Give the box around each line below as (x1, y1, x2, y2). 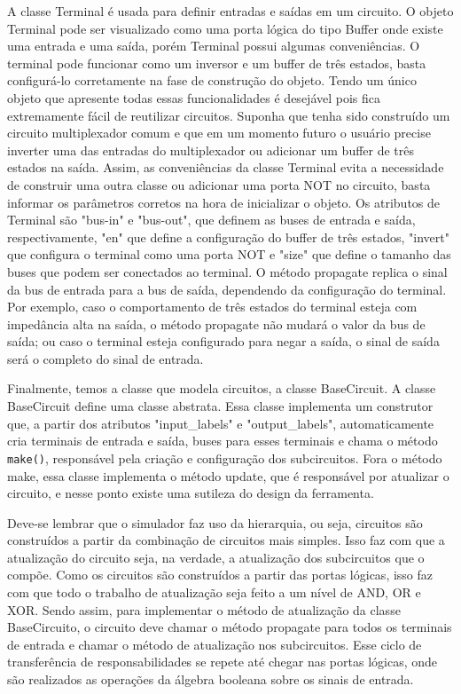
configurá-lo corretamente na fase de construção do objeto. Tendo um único (7, 71, 417, 90)
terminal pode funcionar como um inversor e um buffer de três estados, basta (7, 53, 426, 72)
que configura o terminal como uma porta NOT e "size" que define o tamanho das (7, 245, 451, 264)
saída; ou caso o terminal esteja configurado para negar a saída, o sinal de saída (7, 332, 440, 351)
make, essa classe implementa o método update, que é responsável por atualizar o (7, 466, 449, 485)
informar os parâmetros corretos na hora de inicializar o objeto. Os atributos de (7, 193, 441, 211)
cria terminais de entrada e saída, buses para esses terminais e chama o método (7, 431, 438, 450)
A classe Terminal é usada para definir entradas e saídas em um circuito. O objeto (7, 2, 454, 20)
